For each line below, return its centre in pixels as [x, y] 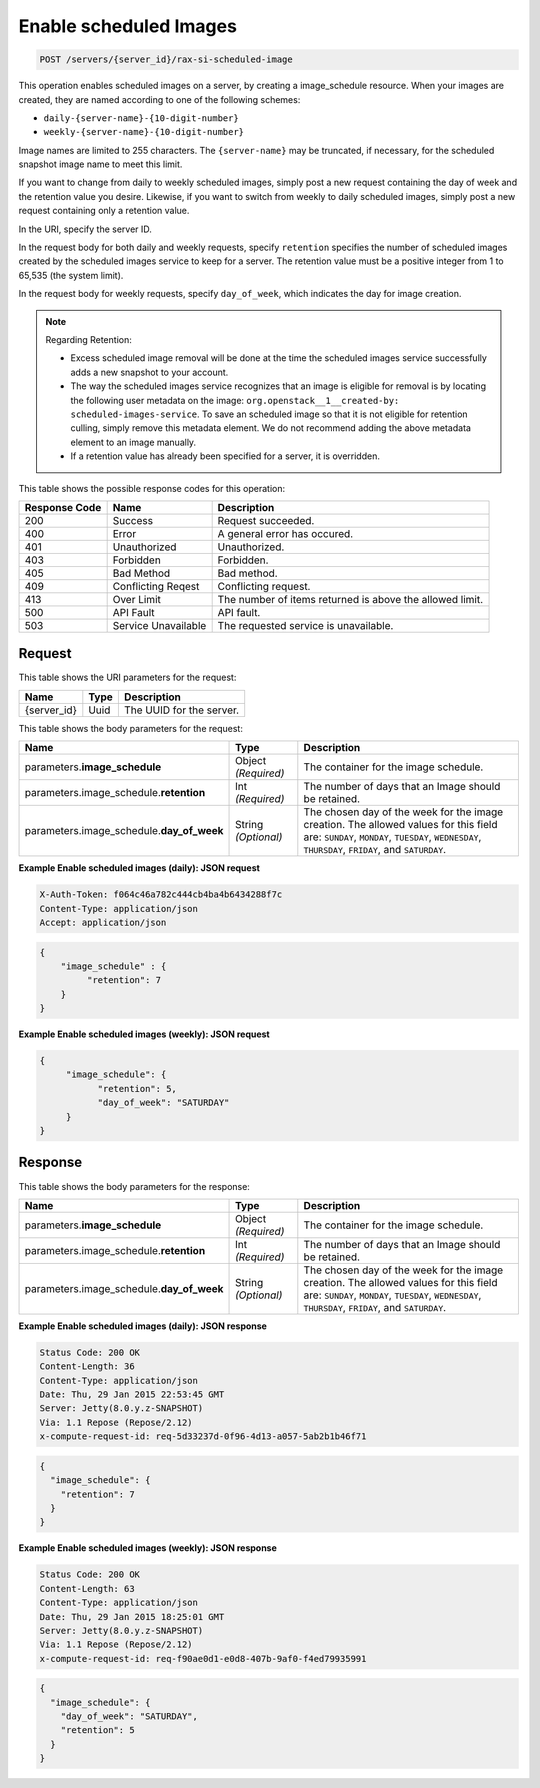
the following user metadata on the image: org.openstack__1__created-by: [235, 400]
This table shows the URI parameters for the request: [127, 677]
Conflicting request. [264, 586]
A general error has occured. [285, 533]
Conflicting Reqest [156, 586]
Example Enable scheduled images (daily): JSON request [139, 868]
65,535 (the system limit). [71, 275]
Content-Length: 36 [87, 1366]
